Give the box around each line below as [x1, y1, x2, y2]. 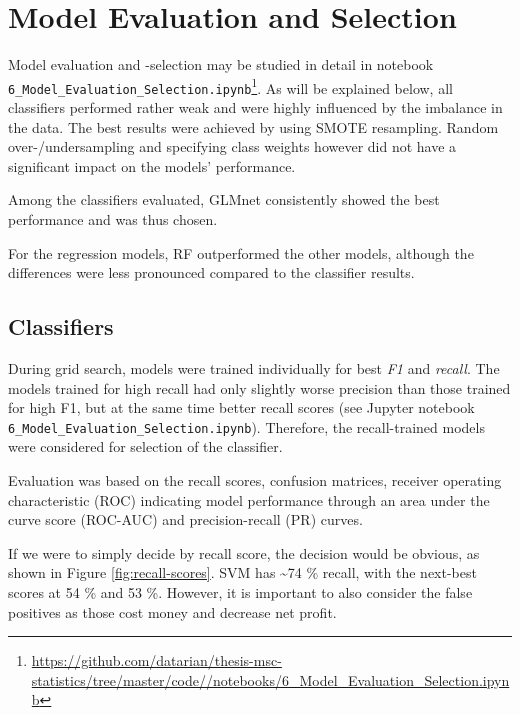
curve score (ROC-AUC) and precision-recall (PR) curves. [8, 509, 363, 530]
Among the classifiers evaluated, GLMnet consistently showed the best [8, 189, 440, 210]
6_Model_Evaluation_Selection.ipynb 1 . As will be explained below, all [8, 74, 453, 98]
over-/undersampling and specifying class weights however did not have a [8, 136, 457, 157]
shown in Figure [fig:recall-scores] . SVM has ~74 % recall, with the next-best [8, 562, 477, 583]
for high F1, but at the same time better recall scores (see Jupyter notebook [8, 397, 475, 418]
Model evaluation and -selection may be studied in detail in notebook [8, 54, 434, 75]
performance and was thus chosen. [8, 209, 218, 229]
